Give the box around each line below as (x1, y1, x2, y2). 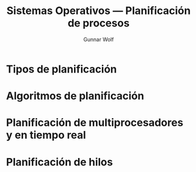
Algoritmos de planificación (6, 90, 144, 103)
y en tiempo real (6, 129, 86, 142)
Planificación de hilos (6, 155, 113, 168)
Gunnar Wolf (83, 36, 114, 43)
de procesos (67, 16, 130, 30)
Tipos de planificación (6, 63, 117, 75)
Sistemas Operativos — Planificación (6, 4, 191, 18)
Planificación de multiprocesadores (6, 116, 184, 129)
